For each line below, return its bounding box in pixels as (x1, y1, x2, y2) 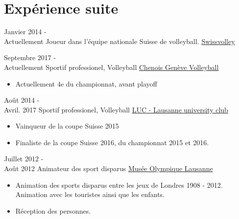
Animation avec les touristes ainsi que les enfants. (15, 189, 165, 199)
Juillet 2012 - (4, 153, 44, 164)
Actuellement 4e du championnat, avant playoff (15, 78, 157, 88)
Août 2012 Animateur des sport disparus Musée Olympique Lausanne (4, 163, 213, 174)
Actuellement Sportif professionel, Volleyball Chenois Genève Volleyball (4, 62, 219, 72)
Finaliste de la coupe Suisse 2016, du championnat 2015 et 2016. (15, 137, 209, 147)
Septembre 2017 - (4, 52, 56, 63)
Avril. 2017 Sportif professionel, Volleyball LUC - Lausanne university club (4, 104, 228, 114)
